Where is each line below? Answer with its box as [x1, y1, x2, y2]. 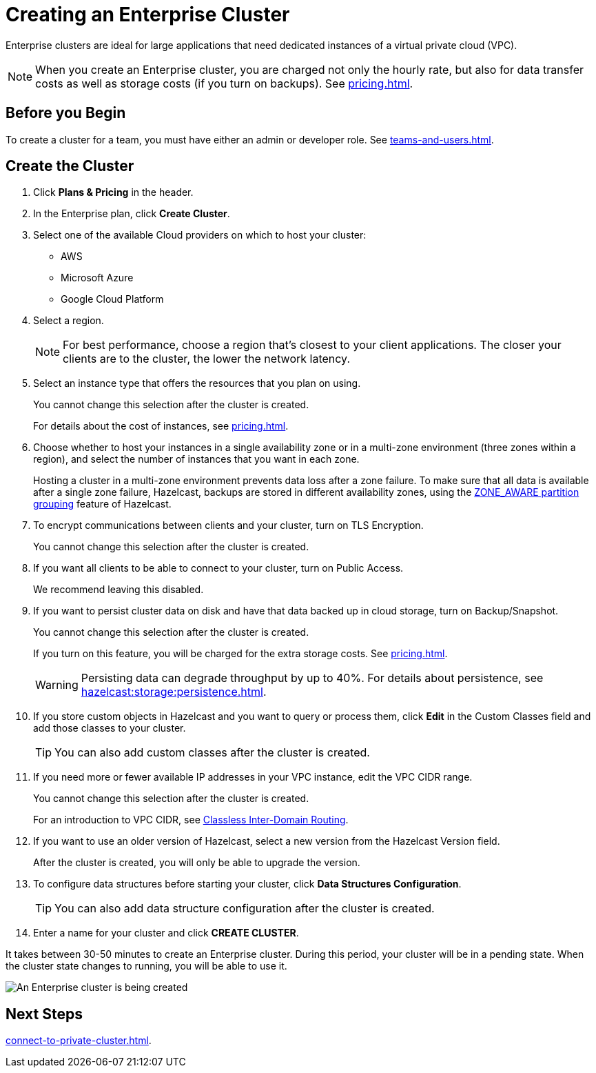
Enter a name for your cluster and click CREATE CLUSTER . [33, 927, 299, 939]
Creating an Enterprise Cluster [6, 3, 290, 26]
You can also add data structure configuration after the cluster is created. [54, 901, 435, 916]
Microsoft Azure [61, 272, 134, 284]
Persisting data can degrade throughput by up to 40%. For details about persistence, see [81, 671, 544, 685]
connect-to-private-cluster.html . [6, 1034, 152, 1047]
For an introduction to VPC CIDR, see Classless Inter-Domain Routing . [33, 814, 349, 826]
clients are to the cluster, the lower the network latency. [63, 352, 351, 366]
